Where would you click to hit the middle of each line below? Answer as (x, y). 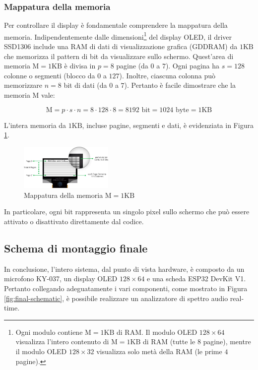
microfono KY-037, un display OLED (61, 278)
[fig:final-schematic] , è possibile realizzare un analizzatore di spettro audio (116, 298)
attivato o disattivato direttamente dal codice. (74, 221)
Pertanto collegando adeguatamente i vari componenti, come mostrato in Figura (126, 288)
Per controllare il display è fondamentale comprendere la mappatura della (116, 25)
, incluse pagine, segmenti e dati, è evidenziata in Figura (168, 125)
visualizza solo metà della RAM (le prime (159, 351)
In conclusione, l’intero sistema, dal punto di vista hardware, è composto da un (124, 269)
